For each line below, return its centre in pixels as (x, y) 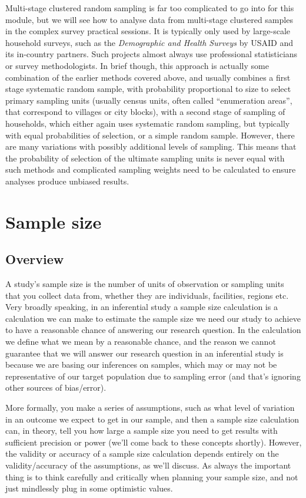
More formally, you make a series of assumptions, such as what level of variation (150, 408)
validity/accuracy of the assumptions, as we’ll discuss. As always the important (148, 465)
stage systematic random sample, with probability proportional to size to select (148, 89)
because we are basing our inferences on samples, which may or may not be (141, 365)
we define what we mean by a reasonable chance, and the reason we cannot (141, 342)
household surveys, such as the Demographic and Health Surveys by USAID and (149, 42)
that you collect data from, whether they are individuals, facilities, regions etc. (147, 295)
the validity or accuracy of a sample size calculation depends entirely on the (142, 454)
